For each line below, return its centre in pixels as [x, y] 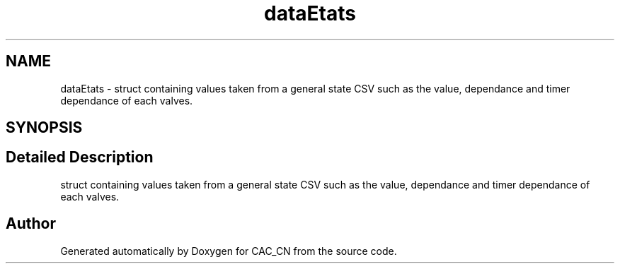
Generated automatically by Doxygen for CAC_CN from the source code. [229, 251]
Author [31, 224]
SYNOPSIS [44, 128]
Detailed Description [80, 157]
